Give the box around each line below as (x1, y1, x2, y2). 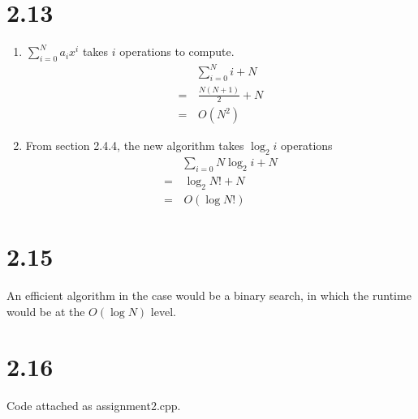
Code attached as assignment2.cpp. (6, 397, 181, 414)
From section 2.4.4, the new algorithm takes (25, 137, 244, 154)
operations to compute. (119, 43, 235, 60)
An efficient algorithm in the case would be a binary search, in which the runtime (6, 287, 412, 304)
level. (150, 302, 176, 319)
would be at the (6, 302, 85, 319)
